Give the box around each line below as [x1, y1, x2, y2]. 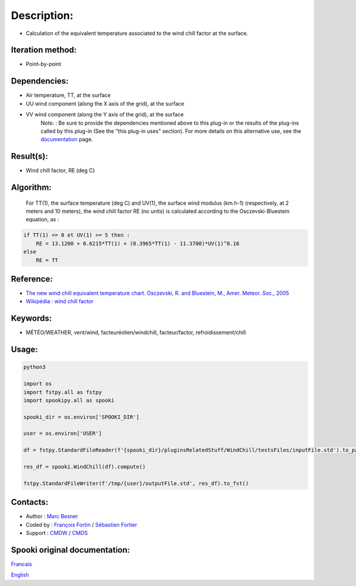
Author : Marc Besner [26, 513, 78, 520]
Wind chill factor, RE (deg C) [26, 167, 95, 174]
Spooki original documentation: [11, 544, 131, 555]
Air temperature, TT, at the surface [26, 92, 111, 99]
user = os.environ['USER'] [23, 430, 102, 437]
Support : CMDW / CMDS [26, 530, 88, 537]
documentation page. [40, 136, 93, 143]
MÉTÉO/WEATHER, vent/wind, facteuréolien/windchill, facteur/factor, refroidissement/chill [26, 329, 246, 336]
